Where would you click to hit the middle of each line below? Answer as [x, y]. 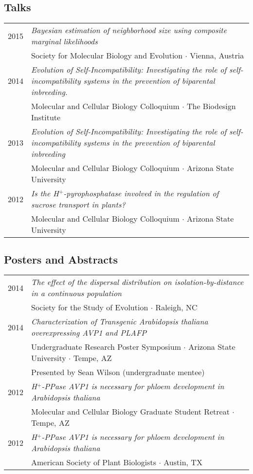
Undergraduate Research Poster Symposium [106, 347]
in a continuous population [77, 293]
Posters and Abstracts [61, 259]
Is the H [45, 193]
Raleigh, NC [176, 307]
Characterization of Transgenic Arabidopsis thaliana [120, 322]
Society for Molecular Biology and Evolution [107, 56]
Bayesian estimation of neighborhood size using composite [129, 30]
